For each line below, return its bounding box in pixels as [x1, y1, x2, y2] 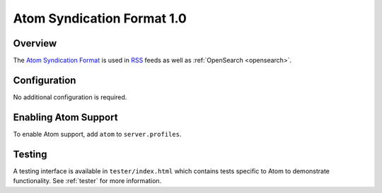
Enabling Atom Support [13, 111, 118, 123]
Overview [13, 37, 57, 49]
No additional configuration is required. [13, 92, 127, 101]
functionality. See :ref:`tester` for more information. [13, 177, 162, 185]
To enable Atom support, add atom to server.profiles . [13, 130, 182, 138]
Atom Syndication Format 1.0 [13, 11, 187, 26]
